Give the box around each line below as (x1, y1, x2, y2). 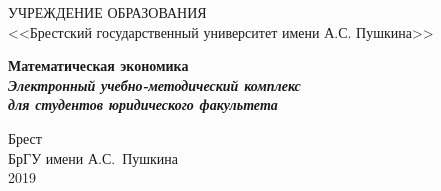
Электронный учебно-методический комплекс (8, 74, 301, 95)
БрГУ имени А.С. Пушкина (8, 147, 179, 168)
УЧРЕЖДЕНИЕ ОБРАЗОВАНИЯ (8, 2, 207, 22)
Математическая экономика (8, 55, 189, 76)
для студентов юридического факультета (8, 94, 278, 115)
